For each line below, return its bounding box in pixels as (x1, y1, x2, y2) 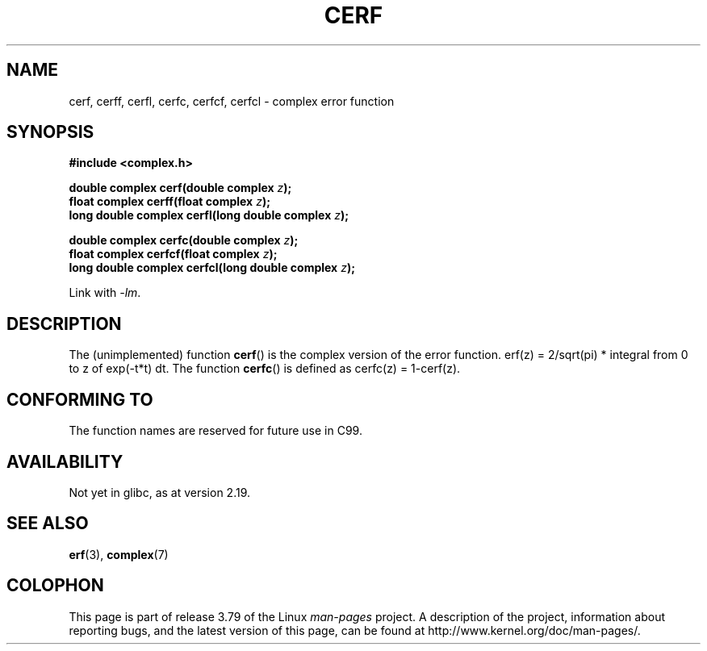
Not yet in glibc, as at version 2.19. (69, 485, 251, 499)
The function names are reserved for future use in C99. (69, 424, 362, 438)
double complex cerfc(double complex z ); (69, 233, 299, 248)
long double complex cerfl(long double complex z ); (69, 208, 349, 223)
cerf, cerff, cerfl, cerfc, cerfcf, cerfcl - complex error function (69, 94, 395, 108)
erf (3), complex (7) (69, 547, 169, 561)
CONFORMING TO (6, 389, 153, 410)
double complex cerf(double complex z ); (69, 181, 292, 195)
